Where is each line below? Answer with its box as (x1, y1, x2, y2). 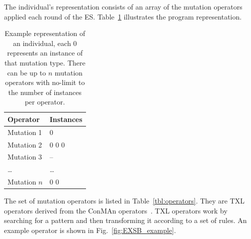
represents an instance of (7, 47, 83, 58)
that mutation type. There (4, 57, 85, 67)
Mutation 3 (7, 151, 42, 162)
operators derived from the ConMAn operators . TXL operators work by (4, 205, 227, 215)
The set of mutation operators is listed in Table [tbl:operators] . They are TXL (4, 195, 245, 206)
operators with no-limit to (5, 77, 85, 87)
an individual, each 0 (13, 37, 77, 48)
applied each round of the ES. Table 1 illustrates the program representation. (4, 11, 242, 21)
